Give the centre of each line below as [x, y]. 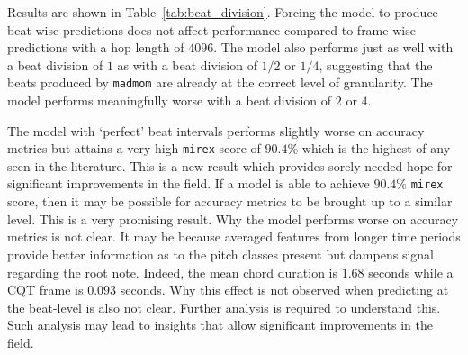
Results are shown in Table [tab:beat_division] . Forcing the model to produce [223, 12]
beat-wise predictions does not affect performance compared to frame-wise [211, 29]
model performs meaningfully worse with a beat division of [170, 100]
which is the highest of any [376, 148]
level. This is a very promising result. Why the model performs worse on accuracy [233, 218]
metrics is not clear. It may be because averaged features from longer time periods [234, 237]
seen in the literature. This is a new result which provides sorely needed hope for [230, 165]
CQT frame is [45, 290]
